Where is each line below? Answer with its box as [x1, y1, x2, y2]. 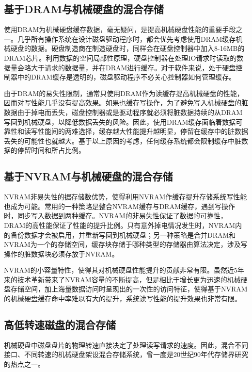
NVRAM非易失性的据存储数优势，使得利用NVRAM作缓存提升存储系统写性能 [4, 192, 247, 202]
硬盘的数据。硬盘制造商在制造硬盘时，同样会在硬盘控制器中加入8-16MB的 [10, 43, 245, 53]
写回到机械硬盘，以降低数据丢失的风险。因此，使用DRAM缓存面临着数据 [4, 116, 236, 127]
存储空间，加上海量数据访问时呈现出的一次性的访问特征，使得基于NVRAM [10, 284, 248, 294]
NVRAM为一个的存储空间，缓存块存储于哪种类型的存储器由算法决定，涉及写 [4, 239, 248, 249]
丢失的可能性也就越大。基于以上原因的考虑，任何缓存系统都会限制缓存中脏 [4, 135, 241, 146]
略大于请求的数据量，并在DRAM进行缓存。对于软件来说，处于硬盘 [24, 62, 236, 72]
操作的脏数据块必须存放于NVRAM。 [4, 248, 119, 259]
